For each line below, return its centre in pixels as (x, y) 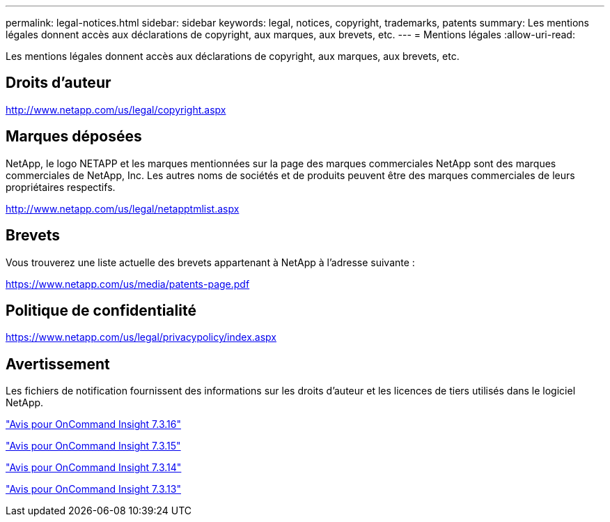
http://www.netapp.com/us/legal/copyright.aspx (116, 109)
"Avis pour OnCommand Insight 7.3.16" (94, 424)
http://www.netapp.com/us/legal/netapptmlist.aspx (123, 208)
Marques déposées (74, 137)
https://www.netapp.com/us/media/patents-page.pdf (128, 284)
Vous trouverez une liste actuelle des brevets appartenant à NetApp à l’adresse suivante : (210, 262)
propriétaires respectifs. (61, 187)
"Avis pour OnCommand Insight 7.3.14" (94, 468)
